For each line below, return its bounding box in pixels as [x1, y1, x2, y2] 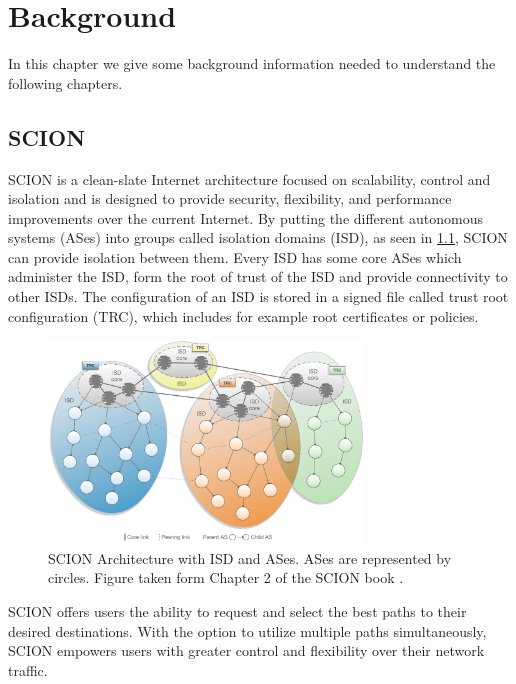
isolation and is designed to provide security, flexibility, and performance [8, 188, 452, 209]
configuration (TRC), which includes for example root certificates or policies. [8, 305, 479, 326]
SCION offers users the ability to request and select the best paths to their [8, 601, 467, 622]
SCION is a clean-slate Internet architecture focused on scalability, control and [8, 168, 491, 189]
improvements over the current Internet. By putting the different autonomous [8, 207, 484, 228]
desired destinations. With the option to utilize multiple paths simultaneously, [8, 620, 487, 641]
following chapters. [8, 72, 123, 93]
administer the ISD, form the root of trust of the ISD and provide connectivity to [8, 266, 508, 287]
